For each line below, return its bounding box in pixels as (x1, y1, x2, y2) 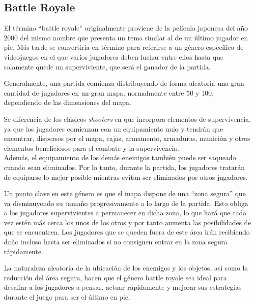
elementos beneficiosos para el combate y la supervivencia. (4, 142, 179, 153)
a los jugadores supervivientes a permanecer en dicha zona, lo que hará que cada (4, 207, 247, 218)
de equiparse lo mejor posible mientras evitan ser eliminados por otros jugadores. (4, 171, 248, 182)
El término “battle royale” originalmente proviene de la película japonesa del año (4, 23, 248, 33)
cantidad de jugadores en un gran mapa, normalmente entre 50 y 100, (4, 87, 214, 98)
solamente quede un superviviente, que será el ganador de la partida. (4, 61, 211, 71)
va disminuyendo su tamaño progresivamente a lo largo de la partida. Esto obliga (4, 198, 248, 208)
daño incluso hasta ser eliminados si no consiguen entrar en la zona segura (4, 237, 227, 247)
